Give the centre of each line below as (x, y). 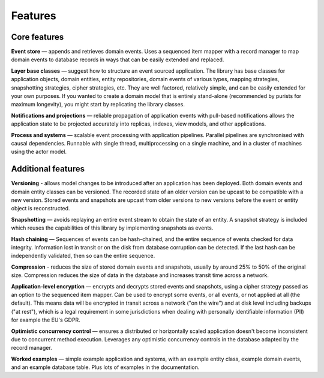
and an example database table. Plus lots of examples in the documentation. (105, 367)
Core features (37, 37)
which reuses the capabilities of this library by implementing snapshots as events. (112, 228)
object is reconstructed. (40, 209)
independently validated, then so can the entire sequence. (83, 256)
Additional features (48, 169)
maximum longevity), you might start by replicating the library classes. (98, 105)
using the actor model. (39, 152)
